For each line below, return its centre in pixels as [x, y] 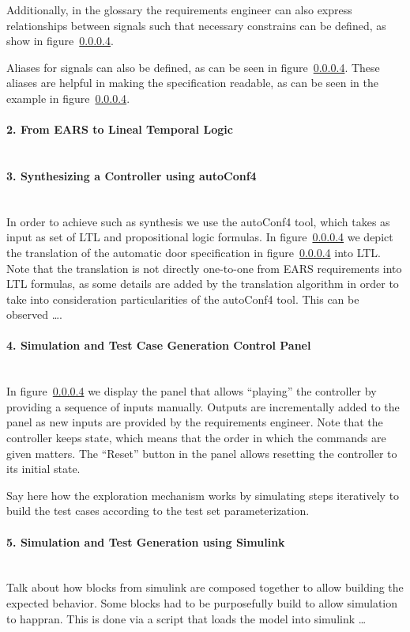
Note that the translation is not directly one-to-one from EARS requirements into [204, 268]
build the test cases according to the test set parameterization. [158, 511]
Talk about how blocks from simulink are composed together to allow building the [205, 587]
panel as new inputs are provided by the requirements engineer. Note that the [195, 422]
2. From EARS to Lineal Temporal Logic [120, 129]
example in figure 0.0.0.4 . [68, 98]
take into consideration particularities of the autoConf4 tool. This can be [183, 299]
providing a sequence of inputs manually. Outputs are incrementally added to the [203, 406]
